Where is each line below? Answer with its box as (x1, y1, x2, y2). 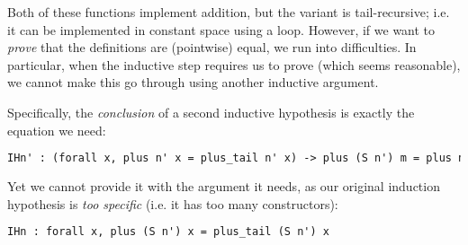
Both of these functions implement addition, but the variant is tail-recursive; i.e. (7, 3, 450, 21)
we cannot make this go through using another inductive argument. (7, 73, 379, 92)
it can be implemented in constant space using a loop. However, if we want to (7, 20, 436, 39)
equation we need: (7, 120, 106, 139)
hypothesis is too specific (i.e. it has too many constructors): (7, 194, 338, 213)
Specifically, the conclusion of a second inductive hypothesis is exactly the (7, 102, 415, 121)
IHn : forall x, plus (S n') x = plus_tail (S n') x (7, 225, 329, 239)
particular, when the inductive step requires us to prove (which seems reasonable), (7, 55, 461, 74)
